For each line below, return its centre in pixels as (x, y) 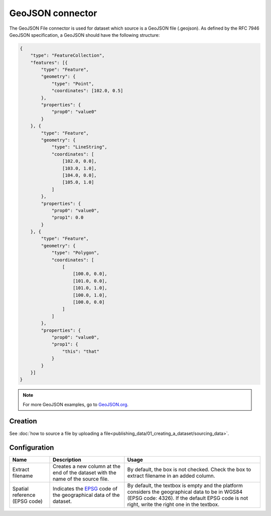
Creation (23, 421)
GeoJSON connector (53, 13)
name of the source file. (81, 479)
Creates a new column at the (87, 467)
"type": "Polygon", (76, 253)
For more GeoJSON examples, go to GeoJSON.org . (76, 404)
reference (24, 495)
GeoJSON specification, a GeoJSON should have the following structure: (85, 35)
